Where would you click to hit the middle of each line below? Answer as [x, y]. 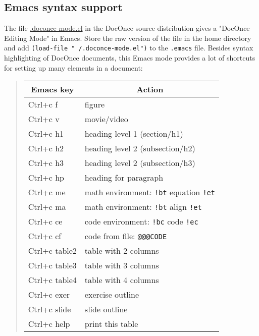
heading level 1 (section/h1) [134, 134]
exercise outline [112, 295]
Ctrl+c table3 [52, 265]
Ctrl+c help [49, 324]
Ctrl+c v [44, 119]
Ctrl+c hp [46, 178]
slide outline [106, 309]
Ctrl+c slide [49, 309]
